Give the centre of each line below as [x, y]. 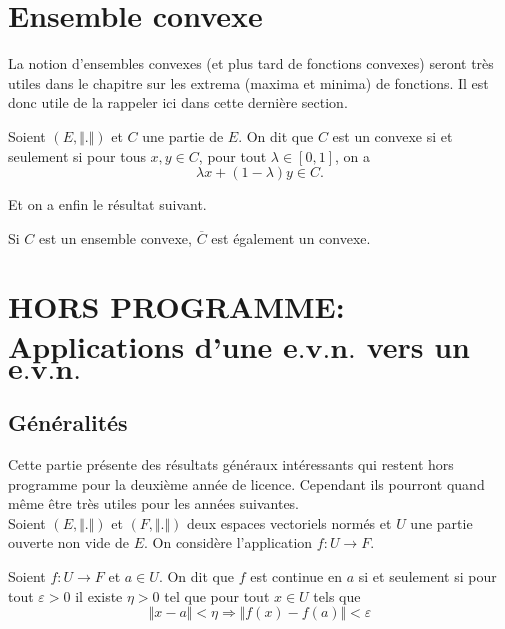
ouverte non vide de [68, 542]
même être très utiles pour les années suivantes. [154, 503]
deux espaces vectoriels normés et [289, 522]
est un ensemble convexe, [115, 237]
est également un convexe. [291, 237]
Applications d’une [140, 345]
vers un [418, 345]
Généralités [68, 422]
